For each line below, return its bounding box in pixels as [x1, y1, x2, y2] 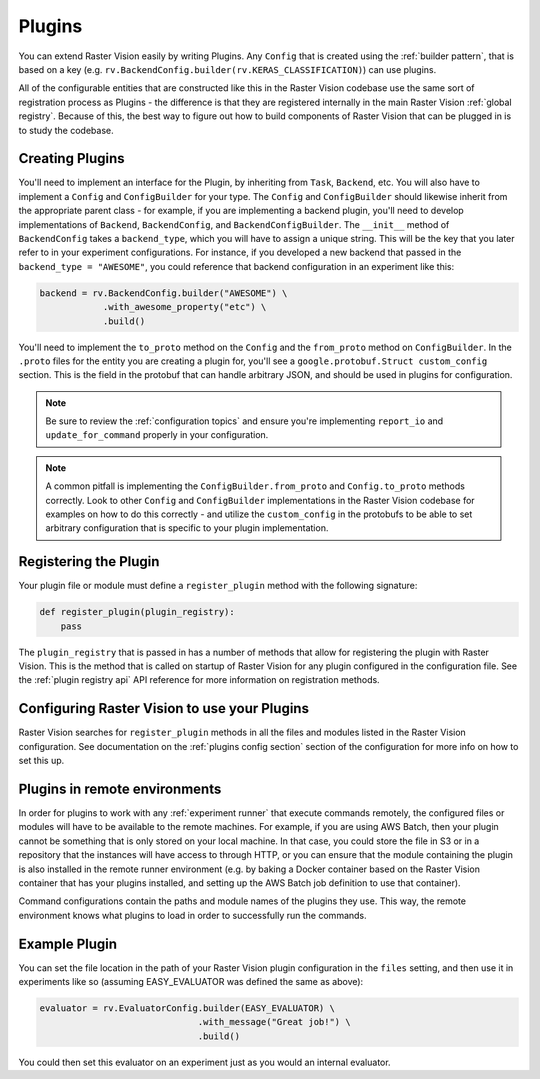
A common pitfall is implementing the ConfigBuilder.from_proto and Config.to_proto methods [45, 480, 465, 492]
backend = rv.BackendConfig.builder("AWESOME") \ [39, 287, 288, 299]
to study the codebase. [18, 124, 114, 136]
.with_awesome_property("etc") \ [102, 301, 267, 313]
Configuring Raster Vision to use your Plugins [18, 700, 310, 717]
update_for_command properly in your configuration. [45, 429, 269, 441]
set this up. [18, 755, 65, 767]
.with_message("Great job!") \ [197, 1016, 351, 1028]
